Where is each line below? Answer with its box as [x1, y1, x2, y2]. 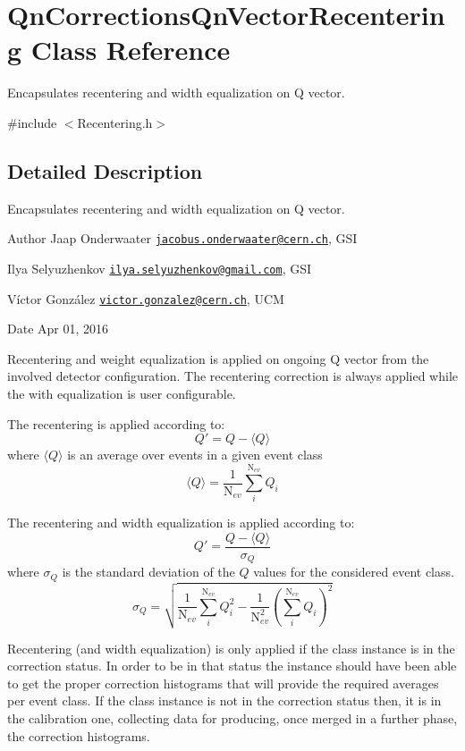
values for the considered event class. [253, 562, 454, 581]
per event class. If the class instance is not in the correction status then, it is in [7, 691, 442, 710]
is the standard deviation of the [62, 562, 235, 581]
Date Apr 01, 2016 [7, 319, 109, 338]
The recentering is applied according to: [7, 414, 225, 433]
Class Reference [30, 31, 231, 68]
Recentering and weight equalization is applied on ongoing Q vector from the [7, 349, 429, 367]
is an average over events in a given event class [67, 445, 323, 464]
